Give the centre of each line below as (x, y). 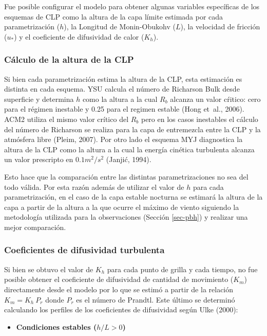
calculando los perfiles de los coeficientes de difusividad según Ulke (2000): (121, 310)
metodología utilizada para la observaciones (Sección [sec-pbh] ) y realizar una (126, 217)
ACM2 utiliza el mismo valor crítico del (66, 119)
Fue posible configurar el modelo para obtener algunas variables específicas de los (132, 6)
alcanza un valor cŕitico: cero (215, 99)
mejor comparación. (35, 227)
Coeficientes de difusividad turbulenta (84, 250)
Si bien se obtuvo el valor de (49, 269)
